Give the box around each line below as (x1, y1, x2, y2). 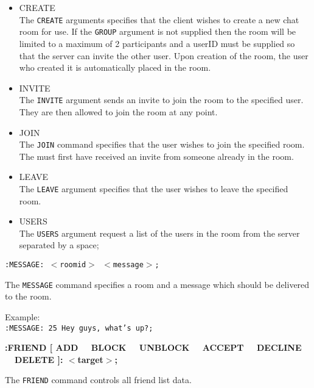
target (77, 353, 103, 365)
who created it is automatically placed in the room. (19, 61, 211, 74)
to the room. (5, 290, 52, 303)
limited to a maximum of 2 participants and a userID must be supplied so (19, 37, 295, 49)
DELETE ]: (15, 353, 63, 365)
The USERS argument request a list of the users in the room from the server (19, 226, 300, 239)
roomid (60, 260, 86, 270)
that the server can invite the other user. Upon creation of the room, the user (19, 49, 309, 62)
